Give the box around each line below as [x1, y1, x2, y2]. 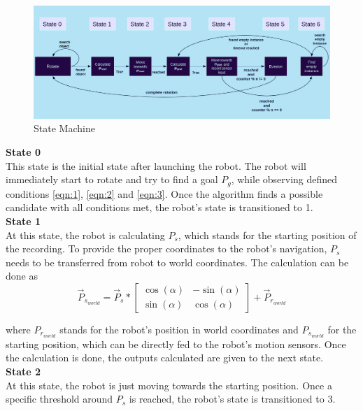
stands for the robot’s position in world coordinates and [59, 322, 299, 336]
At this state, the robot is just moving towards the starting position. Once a [6, 377, 332, 392]
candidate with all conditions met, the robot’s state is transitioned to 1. [6, 200, 313, 215]
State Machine [34, 121, 95, 136]
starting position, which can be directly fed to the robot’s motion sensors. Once [6, 336, 346, 351]
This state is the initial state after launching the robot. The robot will [6, 158, 306, 173]
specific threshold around [6, 391, 113, 406]
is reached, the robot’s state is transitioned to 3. [129, 391, 336, 406]
